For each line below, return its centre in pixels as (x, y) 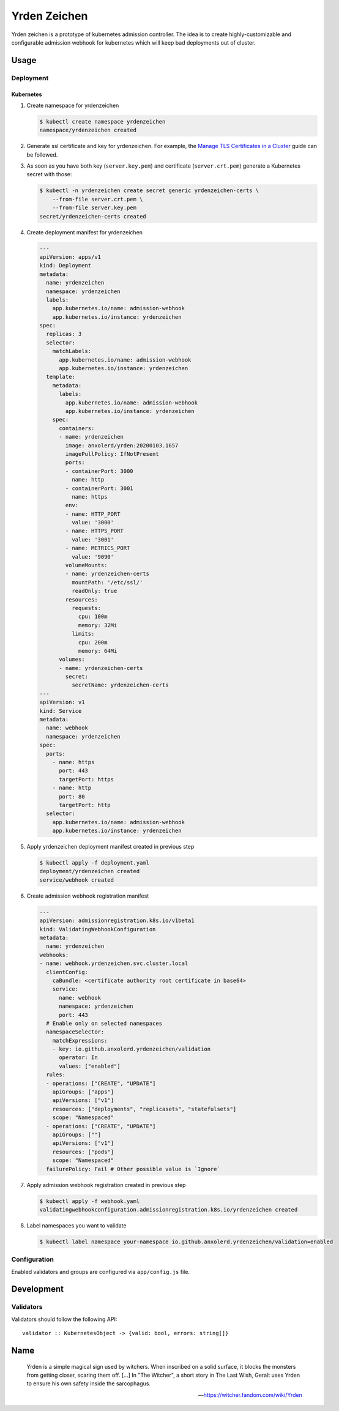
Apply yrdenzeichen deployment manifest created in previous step (110, 847)
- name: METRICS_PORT (98, 548)
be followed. (42, 155)
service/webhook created (77, 880)
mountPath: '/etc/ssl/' (107, 582)
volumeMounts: (86, 565)
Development (38, 1289)
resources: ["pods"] (83, 1152)
